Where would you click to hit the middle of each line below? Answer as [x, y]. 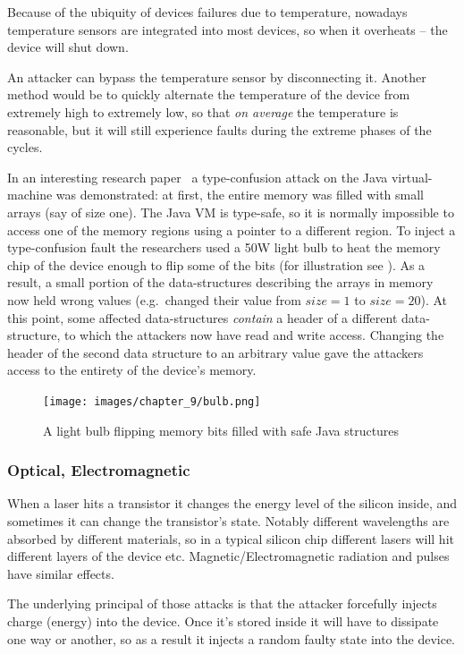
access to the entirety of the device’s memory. [132, 370]
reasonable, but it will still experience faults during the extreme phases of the [219, 129]
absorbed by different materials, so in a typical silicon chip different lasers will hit [231, 538]
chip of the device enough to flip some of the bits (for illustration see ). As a [216, 264]
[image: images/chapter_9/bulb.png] [152, 401]
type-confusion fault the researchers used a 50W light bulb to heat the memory [224, 247]
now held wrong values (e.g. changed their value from [154, 299]
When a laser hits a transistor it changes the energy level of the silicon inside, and [232, 503]
